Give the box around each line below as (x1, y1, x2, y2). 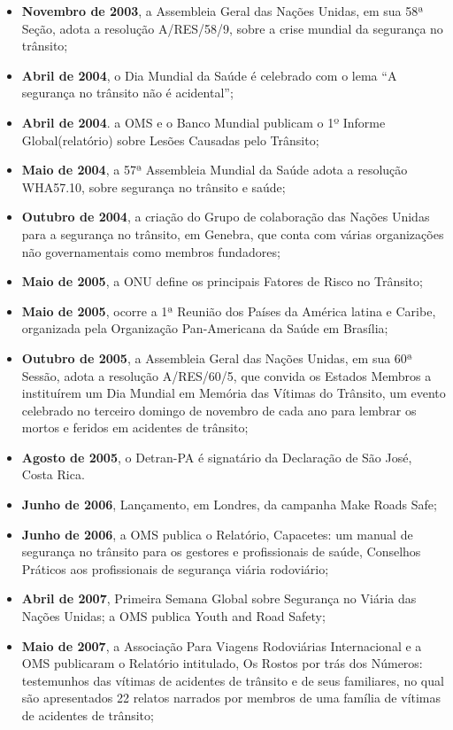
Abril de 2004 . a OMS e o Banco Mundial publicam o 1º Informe (21, 113, 386, 131)
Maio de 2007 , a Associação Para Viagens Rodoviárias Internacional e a (21, 636, 422, 655)
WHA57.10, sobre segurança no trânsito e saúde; (21, 177, 286, 196)
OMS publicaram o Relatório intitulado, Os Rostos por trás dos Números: (21, 654, 423, 672)
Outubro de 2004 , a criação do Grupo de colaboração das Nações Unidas (21, 207, 430, 226)
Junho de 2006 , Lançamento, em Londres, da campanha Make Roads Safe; (21, 495, 437, 514)
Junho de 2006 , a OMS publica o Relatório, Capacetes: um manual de (21, 524, 413, 543)
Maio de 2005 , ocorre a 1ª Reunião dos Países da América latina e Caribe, (21, 301, 436, 320)
